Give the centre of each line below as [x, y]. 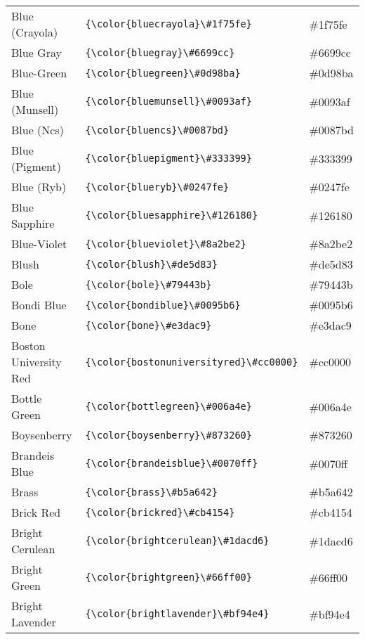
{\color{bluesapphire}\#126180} [172, 215]
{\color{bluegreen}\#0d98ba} [163, 73]
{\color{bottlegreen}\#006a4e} [168, 406]
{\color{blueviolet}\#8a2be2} [166, 244]
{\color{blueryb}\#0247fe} [157, 187]
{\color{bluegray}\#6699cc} [160, 52]
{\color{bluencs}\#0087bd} [157, 130]
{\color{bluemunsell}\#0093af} [168, 101]
